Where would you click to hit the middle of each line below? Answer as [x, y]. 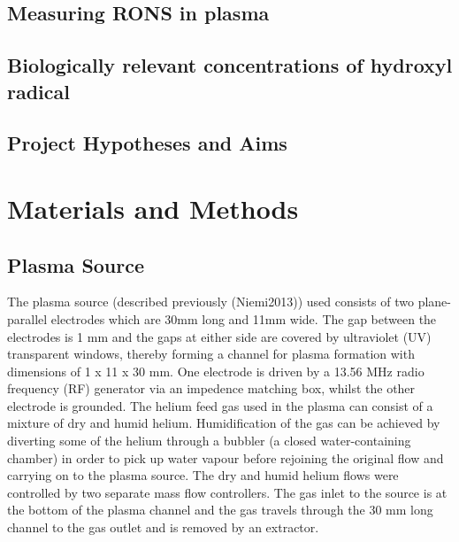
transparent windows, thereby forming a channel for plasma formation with [211, 354]
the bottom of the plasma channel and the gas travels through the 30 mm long [220, 510]
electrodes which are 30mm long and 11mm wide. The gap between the [244, 318]
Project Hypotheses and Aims [147, 143]
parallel [27, 318]
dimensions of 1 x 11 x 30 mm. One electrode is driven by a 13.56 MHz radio [216, 371]
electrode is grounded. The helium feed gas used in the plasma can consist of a [220, 405]
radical [38, 91]
